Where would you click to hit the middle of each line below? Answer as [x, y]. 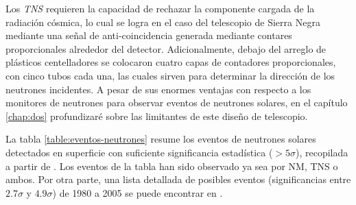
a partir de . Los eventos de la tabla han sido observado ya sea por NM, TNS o [172, 166]
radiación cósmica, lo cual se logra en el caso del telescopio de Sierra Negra [163, 22]
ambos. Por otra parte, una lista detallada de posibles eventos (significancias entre [178, 179]
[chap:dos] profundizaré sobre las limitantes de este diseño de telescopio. [157, 116]
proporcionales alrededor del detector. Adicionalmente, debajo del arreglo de [166, 48]
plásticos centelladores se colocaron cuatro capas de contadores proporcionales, [171, 62]
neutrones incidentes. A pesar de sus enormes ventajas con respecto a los [158, 89]
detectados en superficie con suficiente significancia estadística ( [139, 152]
